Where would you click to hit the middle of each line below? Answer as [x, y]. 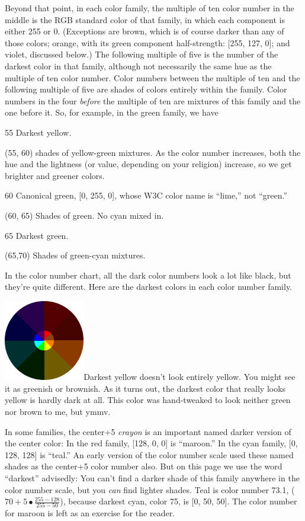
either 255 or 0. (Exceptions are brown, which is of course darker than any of [145, 31]
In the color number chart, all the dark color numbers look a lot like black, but [148, 275]
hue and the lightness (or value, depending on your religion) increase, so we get [148, 164]
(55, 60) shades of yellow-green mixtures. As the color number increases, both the [153, 152]
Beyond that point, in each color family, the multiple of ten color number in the [150, 8]
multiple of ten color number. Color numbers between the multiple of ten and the [152, 77]
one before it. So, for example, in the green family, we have [112, 112]
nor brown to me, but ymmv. [58, 411]
